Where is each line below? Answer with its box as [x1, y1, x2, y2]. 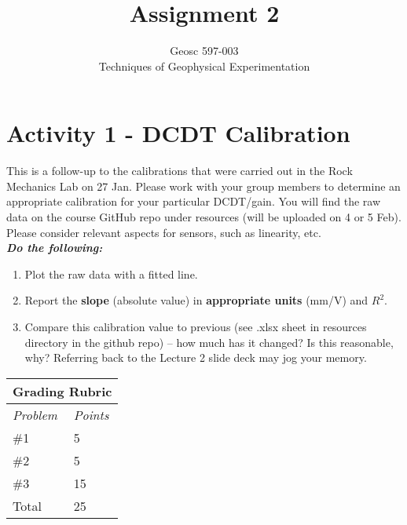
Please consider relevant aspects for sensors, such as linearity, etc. [6, 224, 321, 240]
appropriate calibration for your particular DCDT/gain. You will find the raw [6, 193, 381, 210]
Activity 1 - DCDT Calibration [6, 117, 350, 149]
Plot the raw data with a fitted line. [24, 265, 198, 282]
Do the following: [6, 239, 103, 256]
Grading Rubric [13, 381, 112, 400]
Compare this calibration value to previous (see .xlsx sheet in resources [24, 319, 367, 334]
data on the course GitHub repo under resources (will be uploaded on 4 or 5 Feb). [6, 209, 401, 225]
